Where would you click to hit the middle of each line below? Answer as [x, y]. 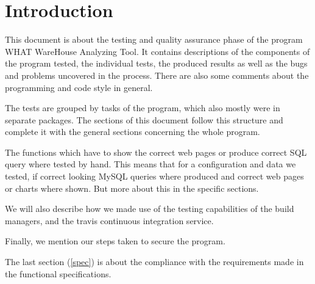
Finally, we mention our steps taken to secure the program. [115, 241]
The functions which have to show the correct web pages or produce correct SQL [156, 152]
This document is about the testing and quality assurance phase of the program [154, 39]
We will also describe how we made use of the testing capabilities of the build [150, 209]
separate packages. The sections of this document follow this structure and [144, 119]
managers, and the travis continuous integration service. [109, 220]
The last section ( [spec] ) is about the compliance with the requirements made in [154, 262]
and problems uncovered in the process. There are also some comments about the [157, 75]
